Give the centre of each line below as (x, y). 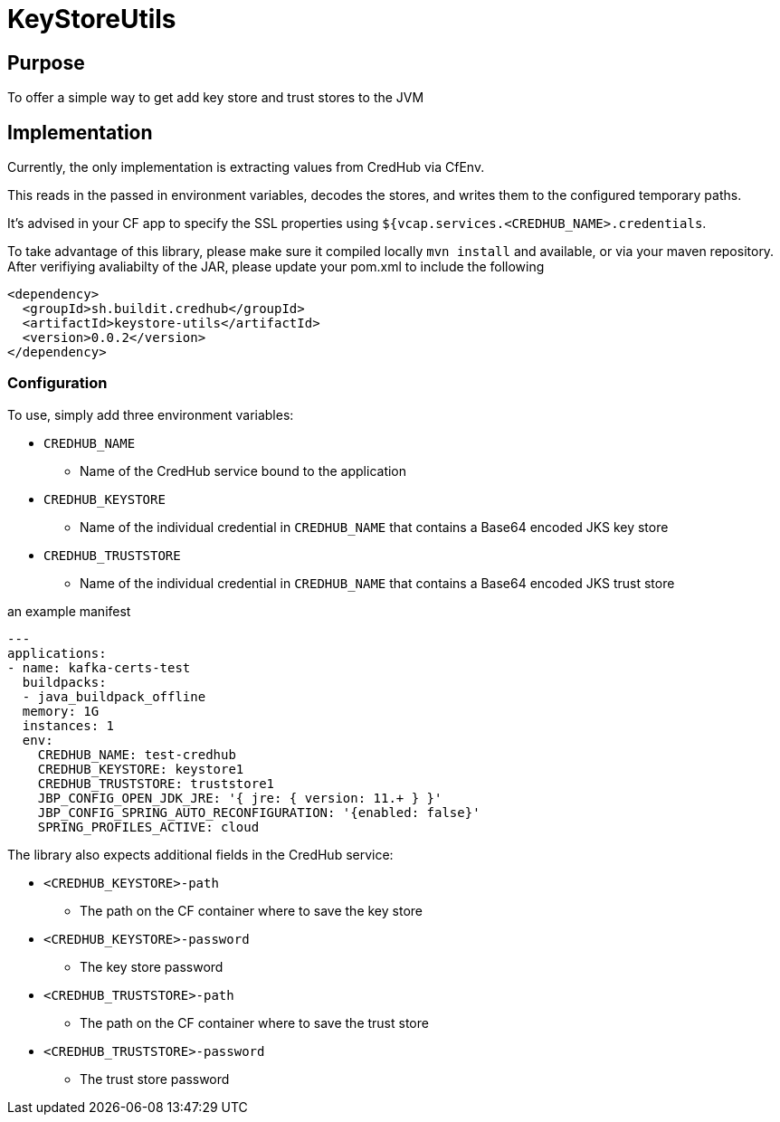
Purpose (46, 62)
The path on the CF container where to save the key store (251, 910)
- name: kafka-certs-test (99, 667)
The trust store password (155, 1079)
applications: (57, 653)
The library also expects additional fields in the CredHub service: (200, 854)
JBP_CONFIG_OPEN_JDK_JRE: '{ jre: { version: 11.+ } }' (240, 798)
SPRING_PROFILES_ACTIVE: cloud (148, 827)
